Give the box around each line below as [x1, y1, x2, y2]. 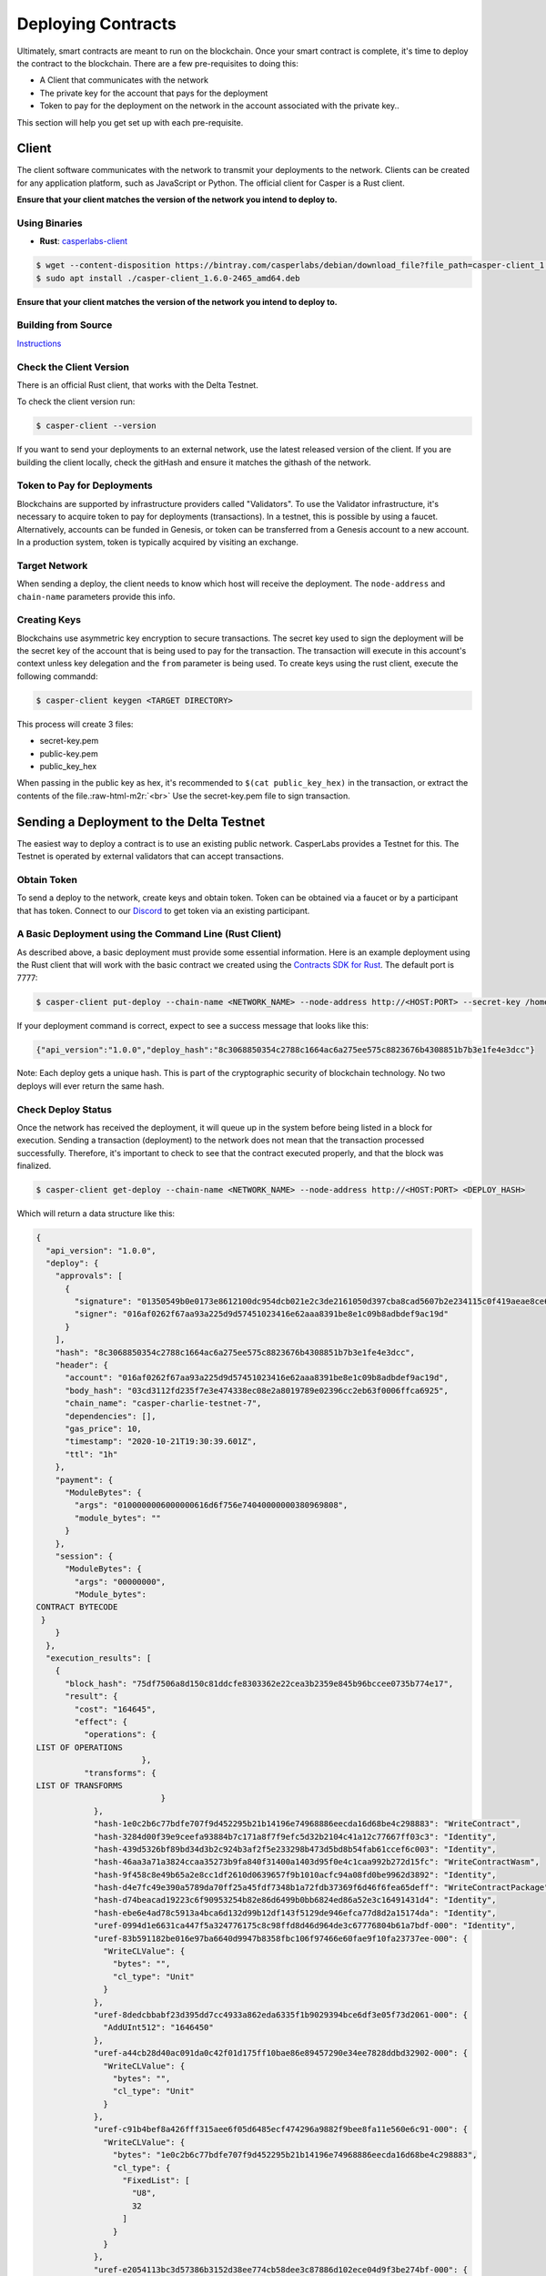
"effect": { [74, 1716, 127, 1727]
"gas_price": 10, [65, 1424, 143, 1434]
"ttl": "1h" [65, 1448, 118, 1459]
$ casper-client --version [35, 421, 157, 432]
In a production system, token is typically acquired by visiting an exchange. [16, 537, 299, 548]
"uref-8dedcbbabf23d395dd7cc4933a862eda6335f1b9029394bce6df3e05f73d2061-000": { [93, 2009, 469, 2020]
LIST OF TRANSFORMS [35, 1780, 123, 1791]
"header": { [55, 1360, 109, 1370]
